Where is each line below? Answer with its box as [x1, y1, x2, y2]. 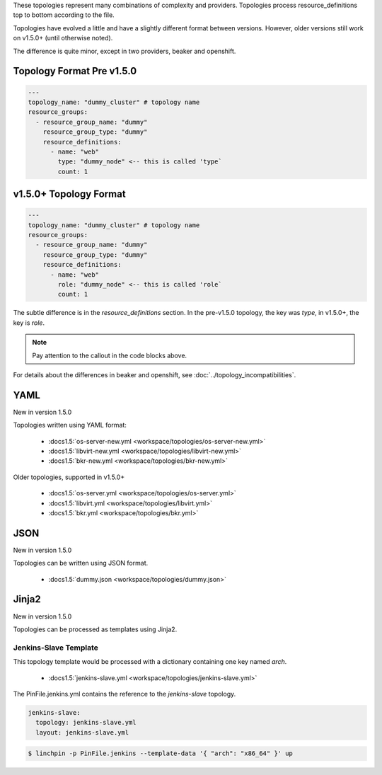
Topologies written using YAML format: [13, 421, 127, 430]
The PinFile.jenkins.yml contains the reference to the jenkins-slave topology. [13, 689, 236, 698]
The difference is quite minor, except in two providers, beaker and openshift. [13, 47, 236, 55]
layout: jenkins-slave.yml [35, 728, 129, 736]
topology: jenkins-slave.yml [35, 718, 137, 727]
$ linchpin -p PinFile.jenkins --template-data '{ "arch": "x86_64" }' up [28, 750, 294, 757]
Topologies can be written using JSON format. [13, 559, 149, 568]
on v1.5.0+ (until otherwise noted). [13, 34, 113, 42]
